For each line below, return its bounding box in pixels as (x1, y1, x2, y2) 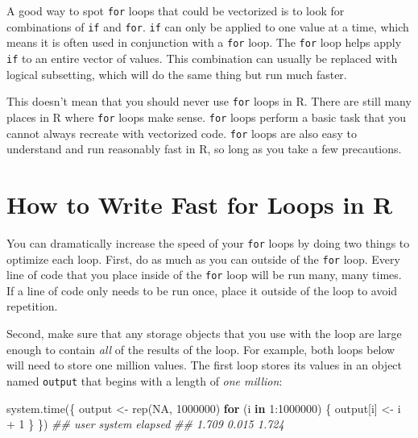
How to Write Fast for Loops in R (6, 187, 393, 220)
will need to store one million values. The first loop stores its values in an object (6, 357, 403, 373)
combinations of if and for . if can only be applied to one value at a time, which (6, 18, 409, 35)
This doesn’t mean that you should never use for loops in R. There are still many (6, 93, 412, 110)
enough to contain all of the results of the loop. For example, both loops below (6, 340, 395, 357)
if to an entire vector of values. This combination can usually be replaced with (6, 49, 398, 66)
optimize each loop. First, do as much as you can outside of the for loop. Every (6, 250, 400, 267)
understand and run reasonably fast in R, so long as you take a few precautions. (6, 140, 402, 157)
